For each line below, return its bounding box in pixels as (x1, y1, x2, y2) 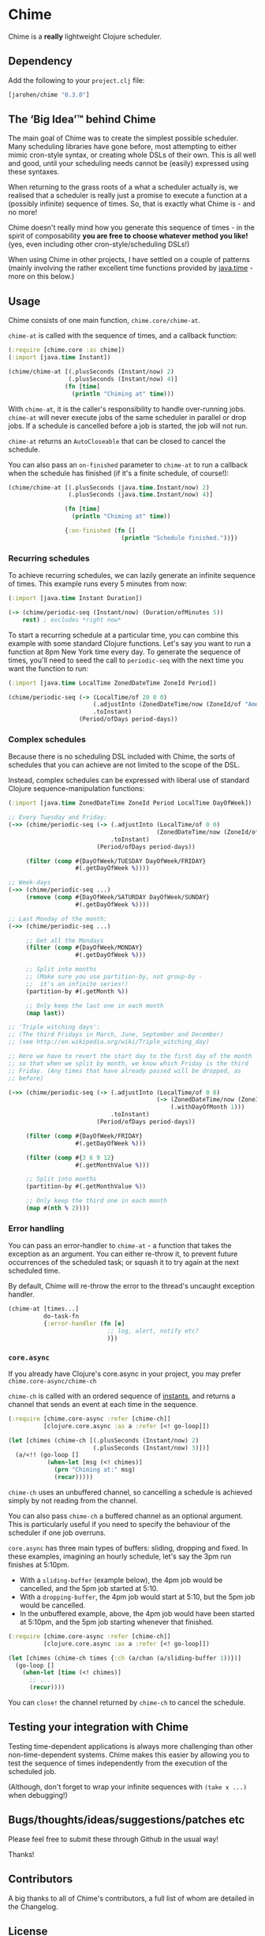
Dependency (8, 54, 73, 68)
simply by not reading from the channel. (8, 1495, 138, 1505)
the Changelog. (8, 1901, 58, 1912)
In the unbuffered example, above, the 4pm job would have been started (19, 1608, 255, 1618)
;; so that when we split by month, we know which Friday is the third (8, 1060, 248, 1067)
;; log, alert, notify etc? (106, 1326, 200, 1335)
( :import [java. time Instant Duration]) (8, 595, 144, 602)
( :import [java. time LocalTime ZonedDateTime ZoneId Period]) (8, 679, 217, 687)
